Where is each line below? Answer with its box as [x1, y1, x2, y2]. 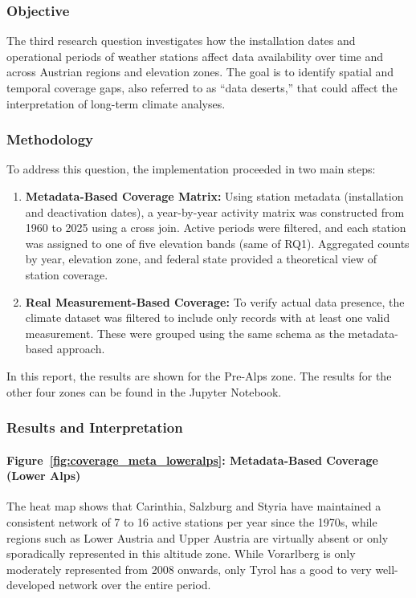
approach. [56, 340, 105, 357]
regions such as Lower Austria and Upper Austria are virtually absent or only [6, 529, 389, 546]
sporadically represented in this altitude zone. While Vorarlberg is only [6, 545, 356, 562]
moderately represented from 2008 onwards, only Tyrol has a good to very [6, 560, 372, 577]
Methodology [6, 129, 94, 149]
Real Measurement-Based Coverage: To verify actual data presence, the [25, 293, 405, 310]
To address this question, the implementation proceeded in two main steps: [6, 161, 376, 177]
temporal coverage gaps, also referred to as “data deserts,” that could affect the [6, 79, 398, 96]
